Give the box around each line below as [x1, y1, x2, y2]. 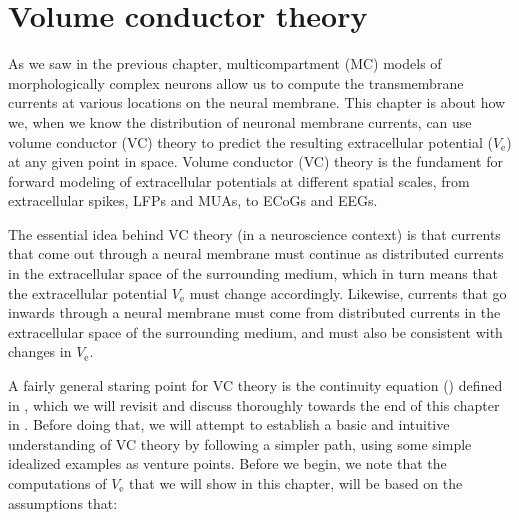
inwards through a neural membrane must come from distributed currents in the [8, 302, 501, 323]
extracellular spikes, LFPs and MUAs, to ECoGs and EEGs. [8, 190, 378, 211]
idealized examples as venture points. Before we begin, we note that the [8, 453, 447, 474]
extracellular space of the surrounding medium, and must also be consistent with [8, 321, 503, 342]
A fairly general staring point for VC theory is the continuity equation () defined [8, 375, 503, 396]
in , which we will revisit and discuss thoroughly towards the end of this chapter [8, 394, 500, 415]
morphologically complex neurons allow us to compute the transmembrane [8, 72, 464, 93]
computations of [8, 473, 107, 493]
